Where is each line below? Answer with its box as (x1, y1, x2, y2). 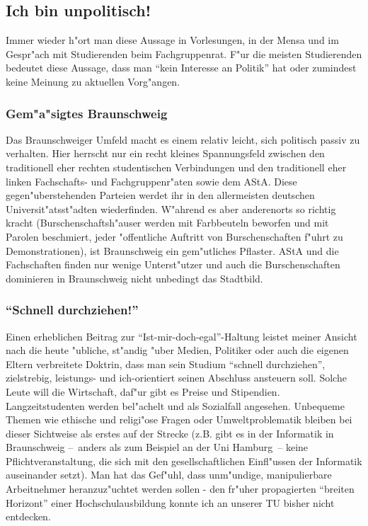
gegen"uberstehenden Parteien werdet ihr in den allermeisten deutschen (6, 188, 315, 202)
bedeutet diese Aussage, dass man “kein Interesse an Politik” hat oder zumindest (6, 60, 357, 75)
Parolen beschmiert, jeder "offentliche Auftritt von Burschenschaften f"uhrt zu (6, 229, 343, 244)
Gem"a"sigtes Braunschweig (6, 104, 168, 122)
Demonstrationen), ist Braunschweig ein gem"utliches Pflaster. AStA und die (6, 243, 339, 258)
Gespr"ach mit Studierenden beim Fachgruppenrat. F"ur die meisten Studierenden (6, 46, 362, 61)
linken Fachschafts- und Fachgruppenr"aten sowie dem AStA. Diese (6, 173, 297, 188)
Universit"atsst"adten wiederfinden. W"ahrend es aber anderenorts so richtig (6, 201, 336, 216)
